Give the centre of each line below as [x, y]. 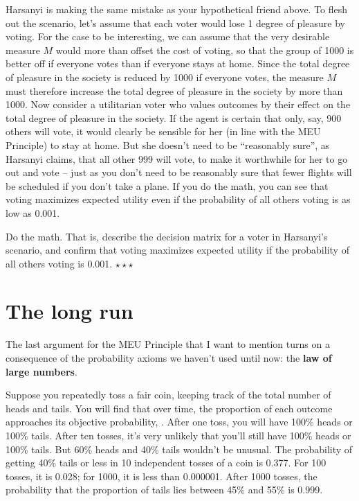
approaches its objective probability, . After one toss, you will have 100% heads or [179, 422]
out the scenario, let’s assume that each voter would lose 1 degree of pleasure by [175, 23]
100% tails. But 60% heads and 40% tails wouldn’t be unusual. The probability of [179, 449]
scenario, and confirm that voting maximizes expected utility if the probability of [177, 250]
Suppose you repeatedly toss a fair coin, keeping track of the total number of [168, 395]
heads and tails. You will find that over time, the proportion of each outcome [169, 408]
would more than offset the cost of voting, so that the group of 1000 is [205, 50]
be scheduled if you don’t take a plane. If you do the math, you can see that [167, 185]
